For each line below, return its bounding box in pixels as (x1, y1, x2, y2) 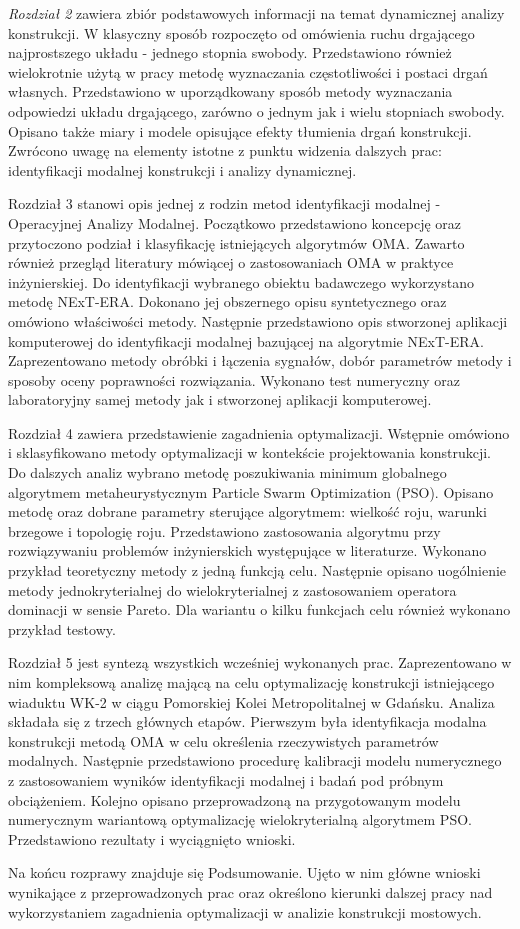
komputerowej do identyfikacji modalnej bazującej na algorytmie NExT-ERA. (8, 330, 484, 351)
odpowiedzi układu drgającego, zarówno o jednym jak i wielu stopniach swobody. (8, 100, 505, 121)
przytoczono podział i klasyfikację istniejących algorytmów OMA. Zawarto (8, 232, 465, 253)
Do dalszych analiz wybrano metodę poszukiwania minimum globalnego (8, 462, 447, 483)
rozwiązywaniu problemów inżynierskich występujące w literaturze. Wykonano (8, 540, 487, 561)
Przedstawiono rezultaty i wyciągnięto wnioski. (8, 828, 296, 849)
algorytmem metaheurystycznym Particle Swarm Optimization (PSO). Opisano (8, 481, 494, 502)
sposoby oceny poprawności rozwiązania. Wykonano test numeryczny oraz (8, 369, 460, 390)
